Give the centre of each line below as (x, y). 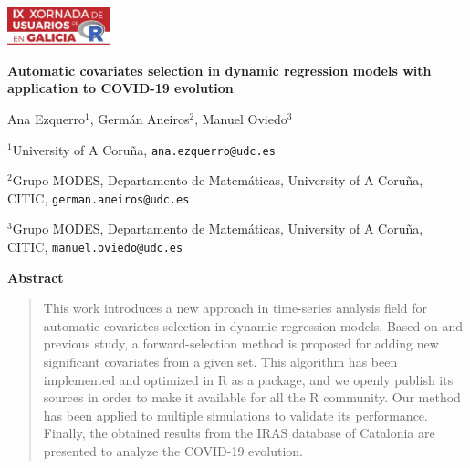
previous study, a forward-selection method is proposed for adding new (241, 343)
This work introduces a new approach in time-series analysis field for (235, 308)
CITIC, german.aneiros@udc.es (99, 198)
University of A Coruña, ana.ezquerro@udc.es (144, 149)
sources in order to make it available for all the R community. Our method (252, 397)
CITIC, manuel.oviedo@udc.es (95, 247)
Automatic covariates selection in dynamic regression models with (219, 70)
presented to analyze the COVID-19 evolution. (173, 451)
